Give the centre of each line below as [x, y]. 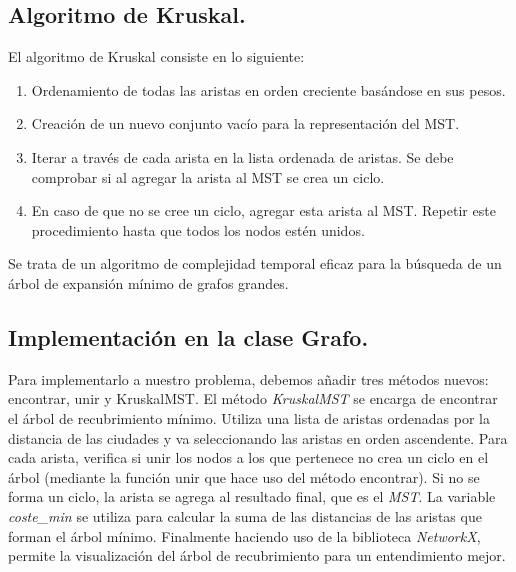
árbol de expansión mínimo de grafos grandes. [148, 282]
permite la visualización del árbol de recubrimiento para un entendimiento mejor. [257, 555]
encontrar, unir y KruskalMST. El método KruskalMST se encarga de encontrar [253, 398]
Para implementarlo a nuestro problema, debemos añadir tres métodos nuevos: [248, 378]
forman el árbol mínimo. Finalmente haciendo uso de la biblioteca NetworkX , [244, 535]
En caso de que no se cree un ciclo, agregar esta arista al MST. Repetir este [263, 210]
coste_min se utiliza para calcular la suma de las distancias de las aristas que [245, 515]
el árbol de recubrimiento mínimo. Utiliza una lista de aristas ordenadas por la [249, 417]
